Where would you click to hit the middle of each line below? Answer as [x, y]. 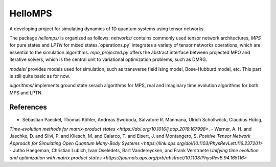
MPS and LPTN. [26, 93]
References [28, 107]
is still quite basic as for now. [40, 76]
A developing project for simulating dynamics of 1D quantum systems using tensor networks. [107, 29]
